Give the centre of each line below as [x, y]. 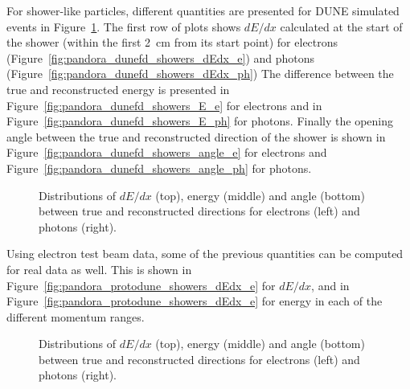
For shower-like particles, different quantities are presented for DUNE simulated [203, 10]
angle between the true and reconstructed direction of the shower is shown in [196, 136]
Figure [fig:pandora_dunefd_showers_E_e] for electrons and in [164, 105]
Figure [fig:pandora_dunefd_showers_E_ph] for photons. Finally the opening [200, 121]
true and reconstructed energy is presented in [118, 89]
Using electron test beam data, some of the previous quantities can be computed [205, 254]
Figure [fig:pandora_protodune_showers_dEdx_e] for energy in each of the [195, 301]
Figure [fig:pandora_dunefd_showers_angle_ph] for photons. [159, 168]
